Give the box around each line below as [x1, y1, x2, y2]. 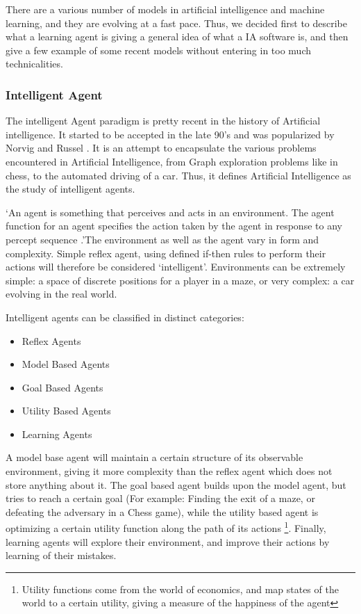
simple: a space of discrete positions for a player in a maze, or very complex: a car [6, 273, 355, 287]
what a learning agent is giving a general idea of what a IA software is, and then [6, 29, 349, 44]
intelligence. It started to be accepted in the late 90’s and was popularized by [6, 127, 335, 141]
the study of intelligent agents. [6, 181, 135, 196]
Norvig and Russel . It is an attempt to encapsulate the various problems [6, 140, 317, 155]
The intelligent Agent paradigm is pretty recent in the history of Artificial [6, 113, 321, 128]
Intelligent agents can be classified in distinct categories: [6, 309, 244, 324]
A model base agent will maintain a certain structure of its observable [6, 450, 303, 464]
